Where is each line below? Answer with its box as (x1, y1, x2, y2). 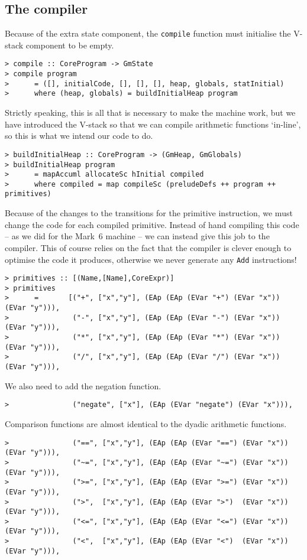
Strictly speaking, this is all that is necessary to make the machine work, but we (5, 106, 296, 119)
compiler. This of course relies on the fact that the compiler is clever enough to (5, 241, 292, 253)
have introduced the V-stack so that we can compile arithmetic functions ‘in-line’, (5, 118, 301, 130)
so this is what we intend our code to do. (5, 129, 153, 142)
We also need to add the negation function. (5, 379, 161, 392)
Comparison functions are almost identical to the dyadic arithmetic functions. (5, 417, 287, 429)
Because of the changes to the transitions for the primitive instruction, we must (5, 207, 293, 219)
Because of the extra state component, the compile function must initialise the (5, 27, 291, 40)
